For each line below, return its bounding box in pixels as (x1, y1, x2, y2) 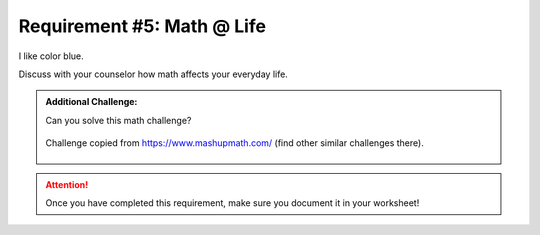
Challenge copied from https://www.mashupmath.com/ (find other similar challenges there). (45, 137, 424, 149)
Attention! (45, 178, 89, 190)
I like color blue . (18, 50, 84, 62)
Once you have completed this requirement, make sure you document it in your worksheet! (45, 196, 420, 209)
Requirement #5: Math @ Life (18, 15, 267, 37)
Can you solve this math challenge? (45, 114, 192, 126)
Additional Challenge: (45, 96, 138, 108)
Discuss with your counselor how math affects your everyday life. (18, 68, 289, 80)
